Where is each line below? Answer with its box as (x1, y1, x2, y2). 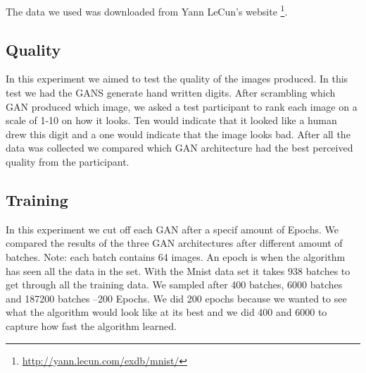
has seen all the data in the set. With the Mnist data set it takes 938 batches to (6, 263, 351, 278)
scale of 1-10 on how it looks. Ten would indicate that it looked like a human (6, 113, 337, 128)
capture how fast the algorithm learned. (6, 318, 177, 333)
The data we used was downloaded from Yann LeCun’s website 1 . (6, 2, 288, 18)
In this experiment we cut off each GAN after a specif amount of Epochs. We (6, 221, 339, 236)
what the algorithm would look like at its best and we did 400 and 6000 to (6, 305, 327, 319)
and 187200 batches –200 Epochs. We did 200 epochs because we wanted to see (6, 291, 347, 305)
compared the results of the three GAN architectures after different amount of (6, 236, 343, 250)
